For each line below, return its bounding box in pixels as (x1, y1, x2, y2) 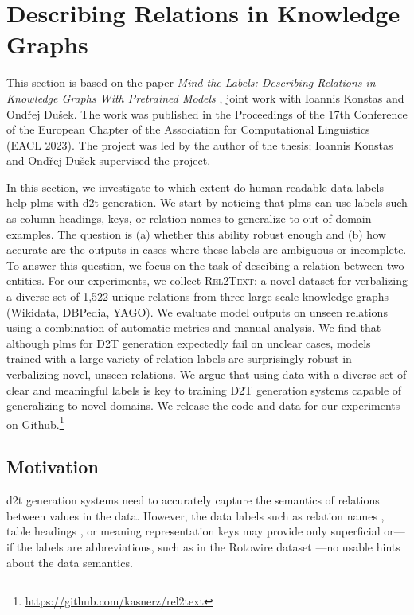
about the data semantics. (6, 554, 133, 570)
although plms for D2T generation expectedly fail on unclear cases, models (6, 334, 371, 351)
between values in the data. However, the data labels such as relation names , (6, 507, 385, 524)
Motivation (6, 454, 99, 479)
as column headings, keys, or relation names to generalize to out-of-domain (6, 210, 372, 227)
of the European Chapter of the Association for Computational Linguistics (6, 121, 370, 138)
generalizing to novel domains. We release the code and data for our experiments (6, 397, 400, 414)
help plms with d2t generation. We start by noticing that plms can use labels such (6, 194, 408, 211)
